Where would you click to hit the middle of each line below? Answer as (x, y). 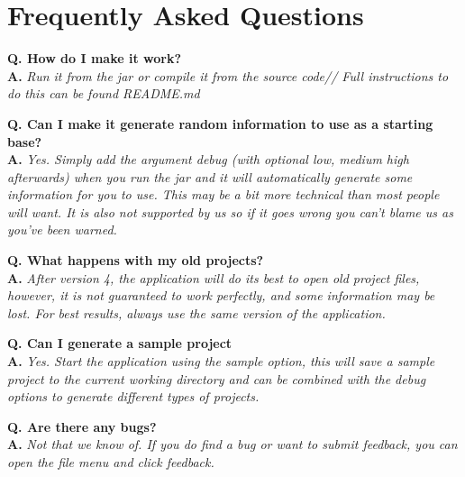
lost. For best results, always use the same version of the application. (196, 312)
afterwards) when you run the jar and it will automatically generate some (210, 176)
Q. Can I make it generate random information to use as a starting (220, 123)
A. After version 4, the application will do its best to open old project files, (214, 277)
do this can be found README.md (104, 93)
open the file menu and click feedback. (111, 462)
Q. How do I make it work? (95, 58)
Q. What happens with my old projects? (136, 260)
